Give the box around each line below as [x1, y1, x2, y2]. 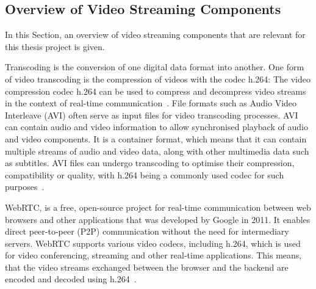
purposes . [5, 180, 45, 193]
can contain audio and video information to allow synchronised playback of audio [5, 120, 308, 133]
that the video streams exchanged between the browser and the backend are [5, 260, 289, 273]
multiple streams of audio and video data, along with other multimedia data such [5, 144, 309, 157]
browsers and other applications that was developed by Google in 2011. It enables [5, 213, 311, 225]
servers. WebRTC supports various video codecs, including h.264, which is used [5, 236, 301, 249]
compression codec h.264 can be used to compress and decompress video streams [5, 84, 306, 97]
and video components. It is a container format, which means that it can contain [5, 132, 307, 145]
